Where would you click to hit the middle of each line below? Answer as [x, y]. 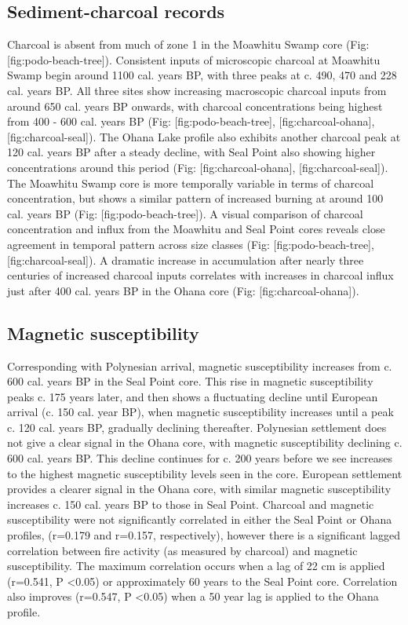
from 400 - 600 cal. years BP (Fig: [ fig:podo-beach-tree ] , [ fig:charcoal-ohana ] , [191, 121]
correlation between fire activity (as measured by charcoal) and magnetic [182, 550]
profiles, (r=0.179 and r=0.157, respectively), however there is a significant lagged [204, 535]
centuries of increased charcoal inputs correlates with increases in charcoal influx [200, 275]
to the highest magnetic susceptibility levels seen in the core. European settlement [205, 473]
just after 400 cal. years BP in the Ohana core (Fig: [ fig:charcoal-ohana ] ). [183, 290]
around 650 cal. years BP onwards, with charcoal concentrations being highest [195, 106]
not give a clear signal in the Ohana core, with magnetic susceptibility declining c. [205, 442]
